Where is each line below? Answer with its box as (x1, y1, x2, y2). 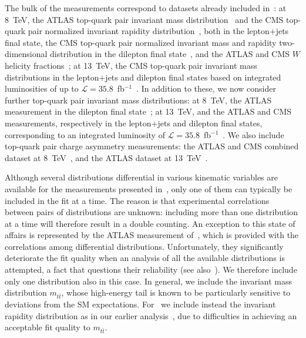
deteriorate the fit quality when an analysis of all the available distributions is (5, 252, 285, 264)
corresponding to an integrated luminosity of (5, 128, 165, 140)
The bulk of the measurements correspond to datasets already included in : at (5, 2, 287, 14)
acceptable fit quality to (5, 321, 90, 333)
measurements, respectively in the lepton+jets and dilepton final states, (5, 116, 263, 129)
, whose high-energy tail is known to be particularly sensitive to (61, 286, 291, 299)
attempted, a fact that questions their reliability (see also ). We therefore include (5, 263, 297, 276)
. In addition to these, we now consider (136, 82, 276, 95)
